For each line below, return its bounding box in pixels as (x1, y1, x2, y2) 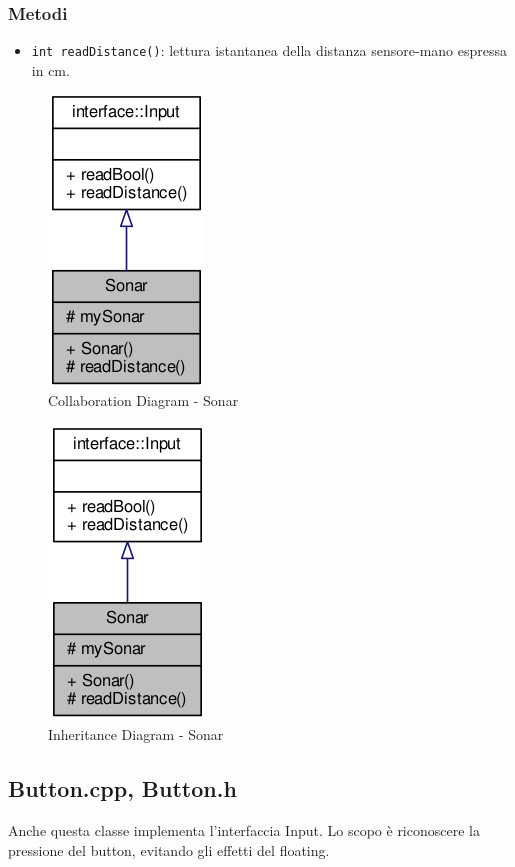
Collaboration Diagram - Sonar (48, 390, 239, 411)
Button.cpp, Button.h (8, 773, 237, 804)
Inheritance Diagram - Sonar (48, 724, 224, 745)
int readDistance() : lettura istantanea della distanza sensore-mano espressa (31, 40, 508, 61)
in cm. (31, 59, 70, 80)
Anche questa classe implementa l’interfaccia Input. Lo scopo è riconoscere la (8, 820, 480, 841)
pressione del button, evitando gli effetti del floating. (8, 839, 330, 860)
